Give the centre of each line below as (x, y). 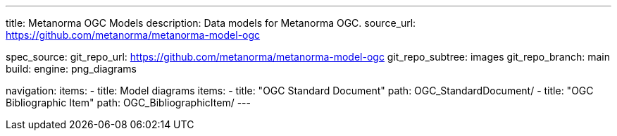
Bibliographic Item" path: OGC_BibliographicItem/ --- (128, 103)
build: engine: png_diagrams (71, 69)
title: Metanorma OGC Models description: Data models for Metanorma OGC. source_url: (211, 23)
